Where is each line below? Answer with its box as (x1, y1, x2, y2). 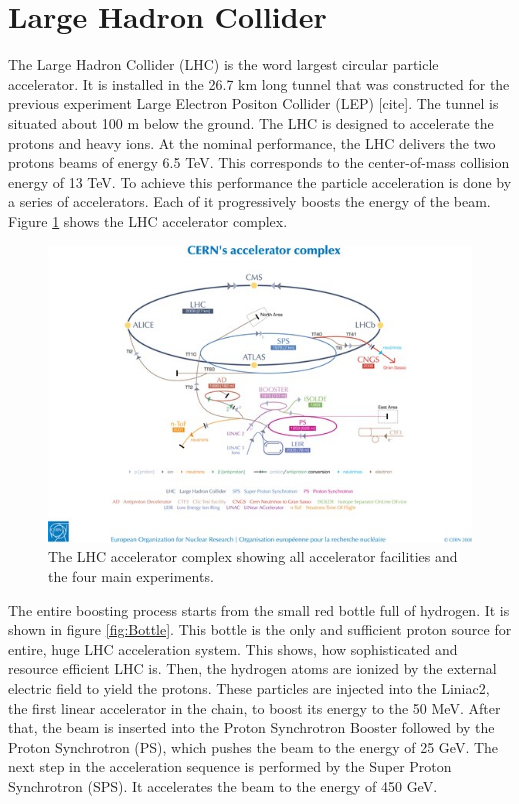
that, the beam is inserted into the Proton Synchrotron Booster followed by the (8, 717, 495, 738)
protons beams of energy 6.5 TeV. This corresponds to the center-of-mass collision (8, 152, 510, 173)
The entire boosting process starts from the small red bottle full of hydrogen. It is (8, 599, 510, 620)
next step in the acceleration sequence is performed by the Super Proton (8, 756, 452, 777)
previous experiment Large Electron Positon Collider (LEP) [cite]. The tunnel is (8, 93, 499, 114)
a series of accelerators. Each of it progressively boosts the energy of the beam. (8, 191, 491, 212)
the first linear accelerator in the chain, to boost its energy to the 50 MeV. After (8, 697, 501, 718)
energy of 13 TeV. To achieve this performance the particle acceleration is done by (8, 171, 512, 192)
